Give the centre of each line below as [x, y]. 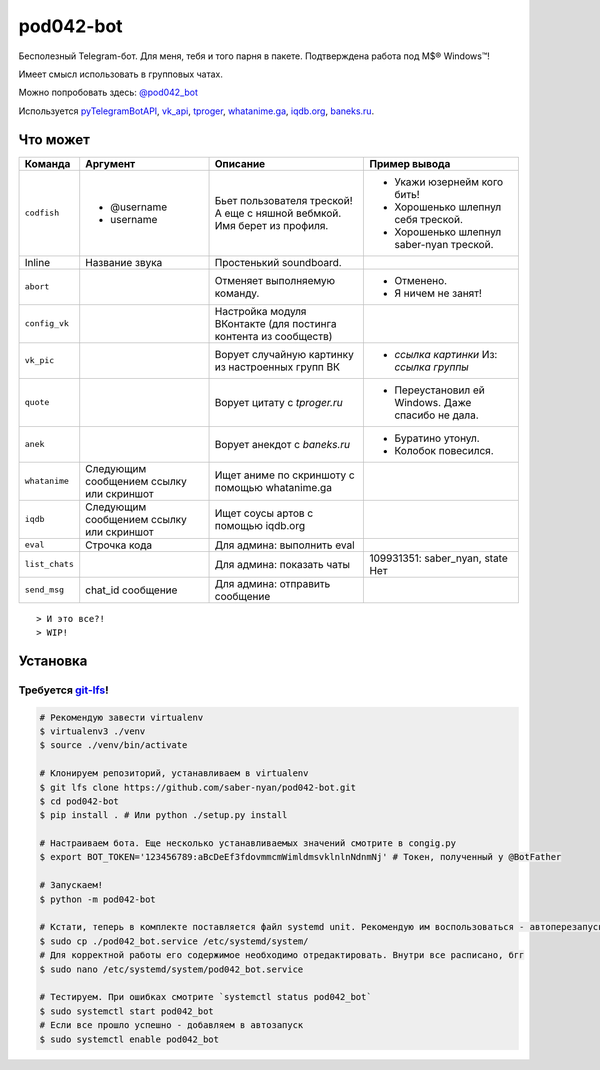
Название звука [124, 262]
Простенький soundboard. [278, 262]
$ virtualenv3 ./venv [92, 731]
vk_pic [39, 360]
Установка [53, 660]
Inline [37, 262]
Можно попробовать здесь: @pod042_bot [108, 92]
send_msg [44, 590]
